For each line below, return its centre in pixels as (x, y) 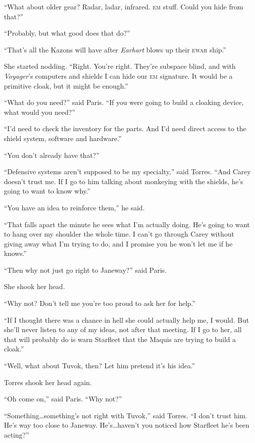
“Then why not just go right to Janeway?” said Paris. (85, 270)
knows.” (15, 253)
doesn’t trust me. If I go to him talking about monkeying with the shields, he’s (124, 181)
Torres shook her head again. (48, 382)
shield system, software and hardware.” (63, 138)
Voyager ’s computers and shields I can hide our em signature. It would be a (118, 75)
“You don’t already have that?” (52, 155)
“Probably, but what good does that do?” (67, 33)
